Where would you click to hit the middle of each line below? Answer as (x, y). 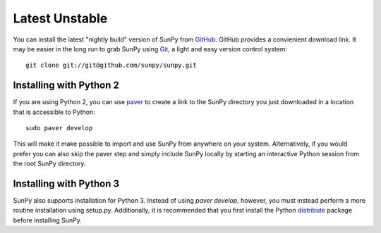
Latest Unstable (60, 18)
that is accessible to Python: (54, 112)
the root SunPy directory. (49, 164)
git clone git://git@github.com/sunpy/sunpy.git (111, 65)
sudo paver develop (59, 128)
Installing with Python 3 (66, 184)
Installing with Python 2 (66, 86)
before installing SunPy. (48, 220)
